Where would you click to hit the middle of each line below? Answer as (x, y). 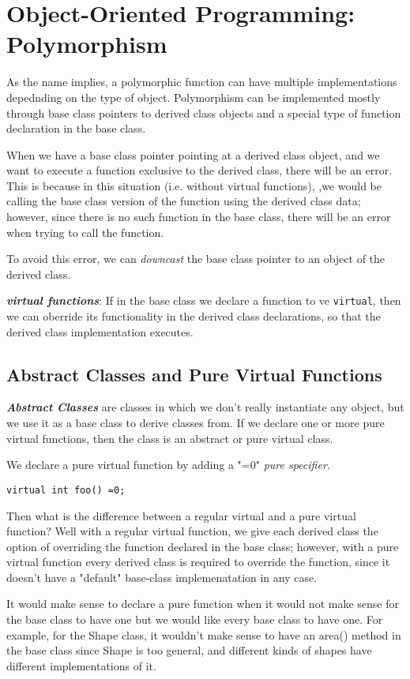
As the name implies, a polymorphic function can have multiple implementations (202, 82)
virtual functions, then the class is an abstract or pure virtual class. (170, 438)
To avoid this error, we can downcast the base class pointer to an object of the (196, 259)
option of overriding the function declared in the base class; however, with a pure (203, 546)
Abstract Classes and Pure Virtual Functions (194, 374)
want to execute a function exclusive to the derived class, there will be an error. (199, 170)
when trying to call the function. (85, 232)
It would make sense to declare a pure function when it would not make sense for (203, 604)
